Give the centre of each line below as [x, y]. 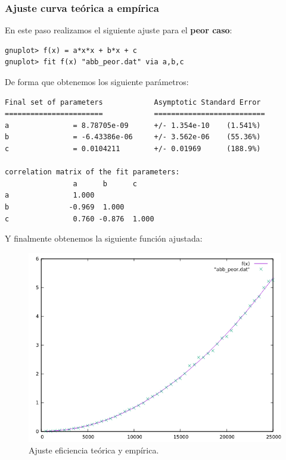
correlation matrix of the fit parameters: [92, 172]
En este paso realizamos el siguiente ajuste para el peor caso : [119, 30]
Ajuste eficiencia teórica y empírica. [94, 450]
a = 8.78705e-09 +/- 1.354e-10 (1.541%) [133, 125]
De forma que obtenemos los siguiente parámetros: [97, 82]
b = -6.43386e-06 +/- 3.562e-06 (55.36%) [133, 137]
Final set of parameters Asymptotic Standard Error [133, 102]
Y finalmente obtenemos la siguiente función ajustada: [104, 238]
